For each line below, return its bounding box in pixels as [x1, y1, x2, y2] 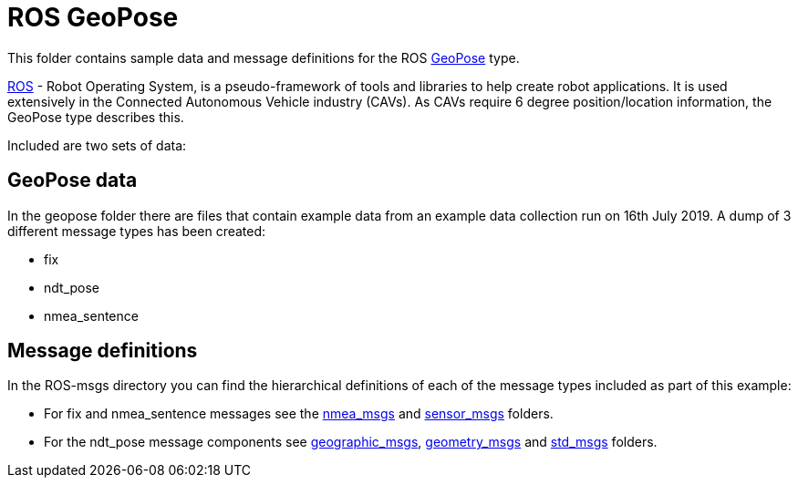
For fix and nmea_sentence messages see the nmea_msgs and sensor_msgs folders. [44, 406, 554, 422]
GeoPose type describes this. [7, 108, 184, 125]
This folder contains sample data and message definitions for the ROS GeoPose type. [7, 49, 520, 66]
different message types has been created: [7, 222, 266, 239]
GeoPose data [7, 169, 138, 192]
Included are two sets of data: [7, 137, 187, 153]
